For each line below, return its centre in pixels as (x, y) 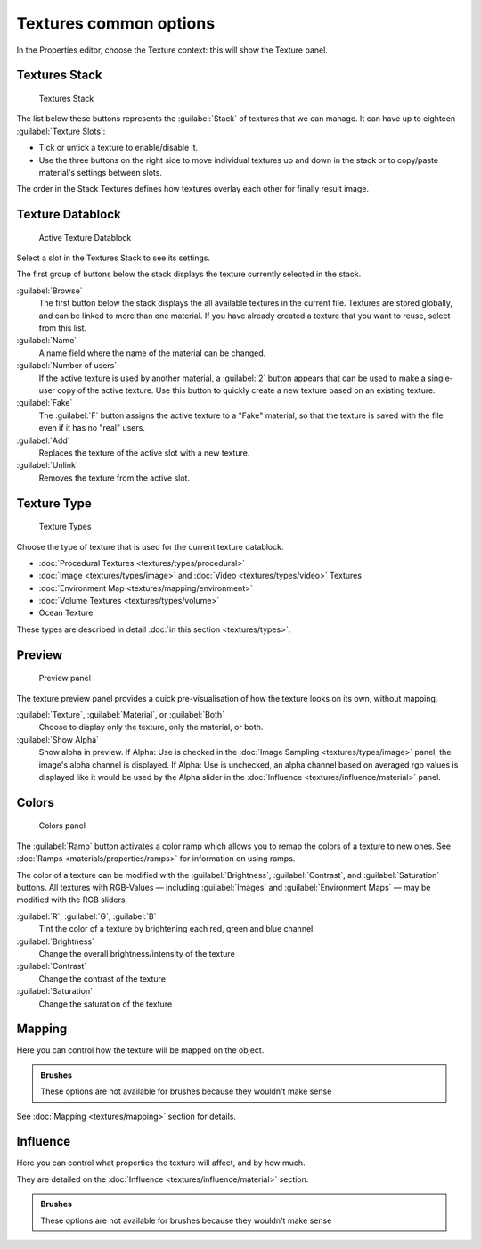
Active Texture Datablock (85, 237)
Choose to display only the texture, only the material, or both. (151, 727)
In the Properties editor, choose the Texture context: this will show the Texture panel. (172, 50)
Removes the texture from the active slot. (114, 478)
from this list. (63, 328)
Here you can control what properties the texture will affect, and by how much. (161, 1163)
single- (440, 378)
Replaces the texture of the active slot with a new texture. (144, 452)
